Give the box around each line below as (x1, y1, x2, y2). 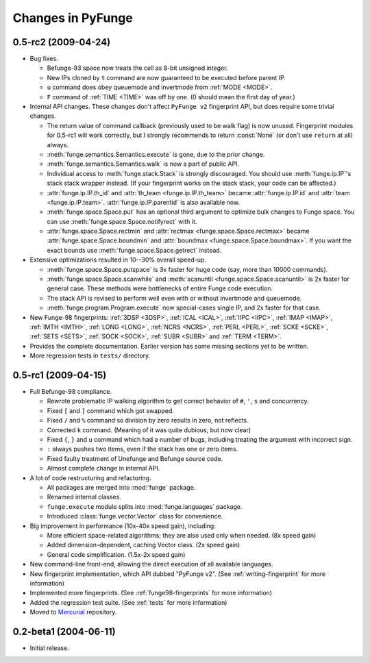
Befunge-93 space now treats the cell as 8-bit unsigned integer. (47, 64, 228, 72)
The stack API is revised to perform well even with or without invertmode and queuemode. (47, 294, 302, 302)
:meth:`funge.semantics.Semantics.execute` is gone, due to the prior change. (47, 150, 265, 158)
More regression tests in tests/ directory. (29, 351, 151, 360)
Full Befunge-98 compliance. (29, 388, 112, 396)
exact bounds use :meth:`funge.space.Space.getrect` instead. (47, 246, 222, 254)
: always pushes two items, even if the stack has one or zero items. (47, 445, 238, 453)
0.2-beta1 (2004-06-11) (12, 625, 116, 637)
